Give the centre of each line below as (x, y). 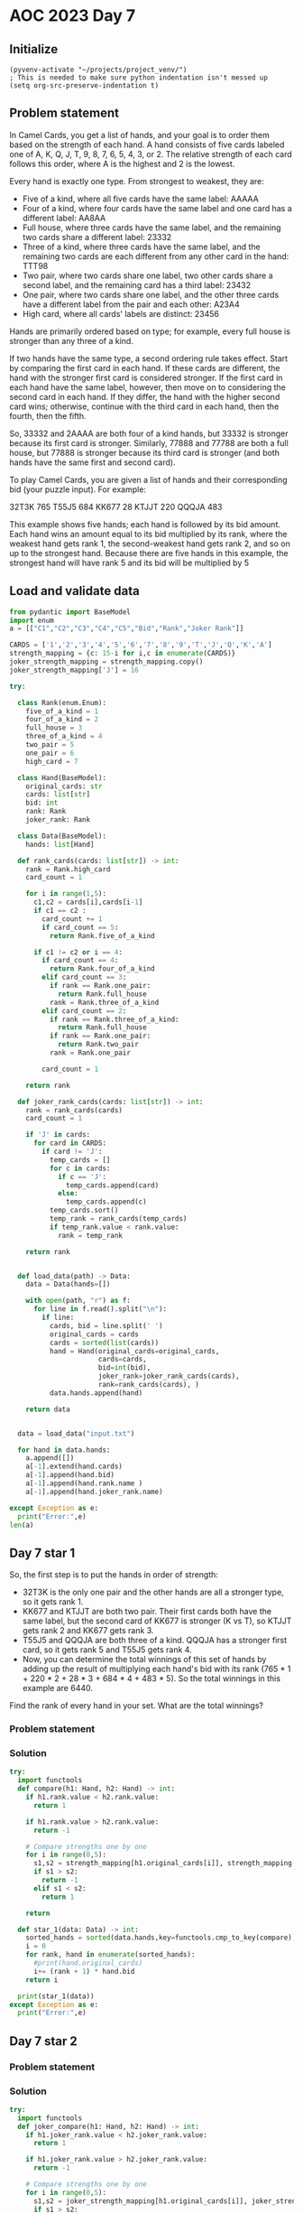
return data (48, 1409)
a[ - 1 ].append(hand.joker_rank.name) (95, 1492)
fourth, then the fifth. (48, 415)
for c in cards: (80, 1168)
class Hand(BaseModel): (62, 777)
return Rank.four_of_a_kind (102, 969)
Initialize (34, 49)
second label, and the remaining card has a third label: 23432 (137, 284)
